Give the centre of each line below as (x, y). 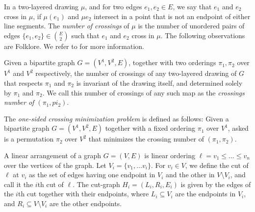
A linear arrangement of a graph (53, 155)
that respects (24, 82)
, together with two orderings (172, 62)
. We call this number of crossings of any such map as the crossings (143, 92)
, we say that (192, 6)
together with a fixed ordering (150, 128)
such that (85, 35)
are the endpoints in (205, 194)
